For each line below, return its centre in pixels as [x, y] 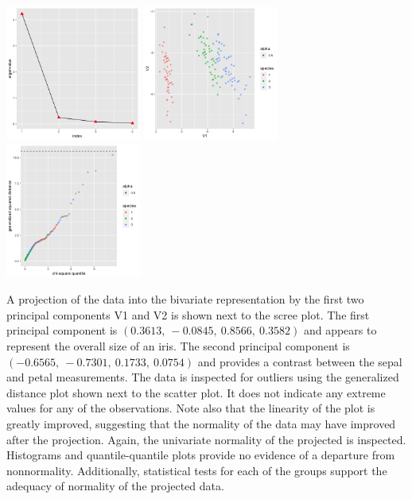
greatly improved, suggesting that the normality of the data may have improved [201, 423]
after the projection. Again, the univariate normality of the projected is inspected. [206, 439]
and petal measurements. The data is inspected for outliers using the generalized [203, 377]
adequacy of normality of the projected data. [115, 486]
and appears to [340, 330]
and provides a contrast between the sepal [300, 361]
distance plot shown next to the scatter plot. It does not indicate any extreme [196, 392]
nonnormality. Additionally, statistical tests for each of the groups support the [197, 470]
